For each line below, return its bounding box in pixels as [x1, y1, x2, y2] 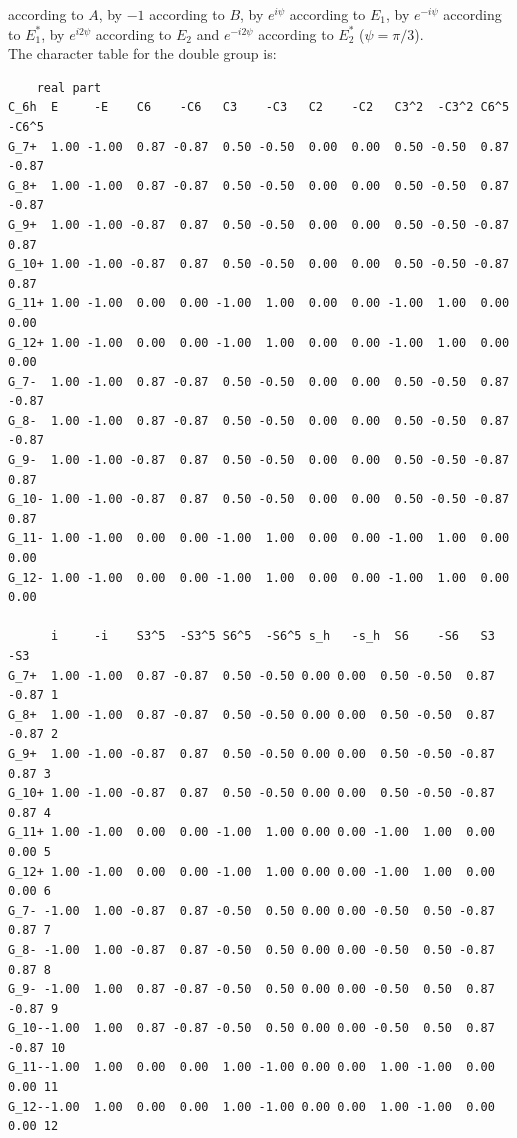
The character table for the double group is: [8, 43, 277, 64]
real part [36, 80, 102, 95]
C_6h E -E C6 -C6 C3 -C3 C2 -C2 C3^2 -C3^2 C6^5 [8, 100, 510, 115]
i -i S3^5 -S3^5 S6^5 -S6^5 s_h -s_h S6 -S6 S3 [50, 629, 495, 644]
